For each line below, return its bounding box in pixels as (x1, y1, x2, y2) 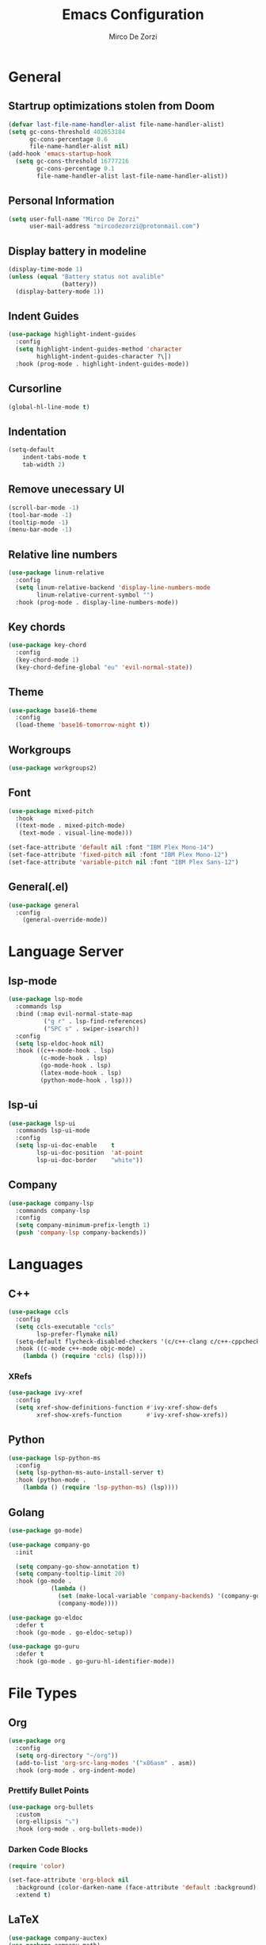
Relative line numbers (8, 547, 118, 561)
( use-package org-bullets (8, 1803, 93, 1811)
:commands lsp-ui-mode (15, 1126, 90, 1135)
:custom (15, 1810, 41, 1818)
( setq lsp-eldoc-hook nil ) (15, 1039, 104, 1048)
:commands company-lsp (15, 1207, 90, 1214)
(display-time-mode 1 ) (8, 266, 83, 274)
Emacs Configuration (62, 6, 204, 24)
